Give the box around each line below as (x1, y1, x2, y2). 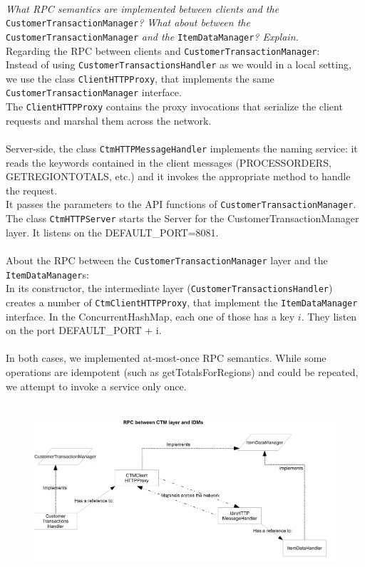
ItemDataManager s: (6, 266, 89, 281)
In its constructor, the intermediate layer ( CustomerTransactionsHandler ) (6, 281, 333, 296)
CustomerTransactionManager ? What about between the (6, 15, 250, 30)
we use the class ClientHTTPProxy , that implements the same (6, 71, 274, 85)
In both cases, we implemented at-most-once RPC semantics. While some (6, 350, 327, 365)
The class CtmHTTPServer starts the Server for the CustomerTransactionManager (6, 211, 359, 226)
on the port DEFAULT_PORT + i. (6, 323, 162, 338)
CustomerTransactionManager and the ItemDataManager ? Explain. (6, 28, 299, 43)
